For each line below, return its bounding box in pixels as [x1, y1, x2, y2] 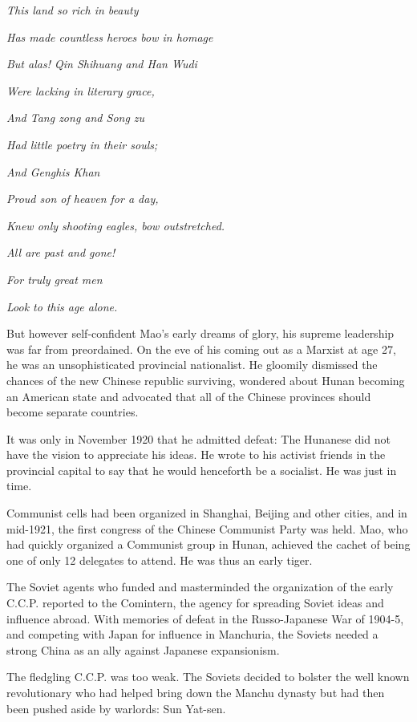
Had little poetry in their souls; [6, 136, 158, 152]
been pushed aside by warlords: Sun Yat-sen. [6, 700, 226, 716]
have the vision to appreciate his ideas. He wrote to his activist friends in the [6, 446, 386, 463]
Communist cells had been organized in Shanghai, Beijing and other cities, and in [6, 505, 407, 521]
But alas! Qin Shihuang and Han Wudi [6, 55, 197, 72]
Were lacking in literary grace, [6, 82, 155, 99]
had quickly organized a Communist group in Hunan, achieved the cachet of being [6, 536, 411, 553]
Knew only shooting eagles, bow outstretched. [6, 217, 225, 233]
